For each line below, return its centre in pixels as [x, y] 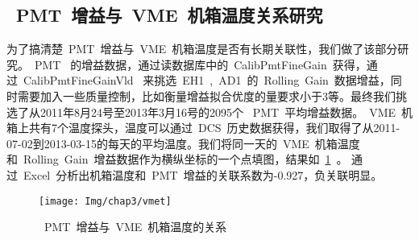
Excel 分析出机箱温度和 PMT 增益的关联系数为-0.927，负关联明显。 [203, 174]
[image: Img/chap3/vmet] [105, 201]
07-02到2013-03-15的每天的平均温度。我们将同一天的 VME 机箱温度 [183, 143]
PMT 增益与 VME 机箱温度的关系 [135, 227]
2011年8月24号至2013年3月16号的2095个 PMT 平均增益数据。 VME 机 [226, 112]
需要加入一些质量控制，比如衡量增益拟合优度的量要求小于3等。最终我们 [206, 95]
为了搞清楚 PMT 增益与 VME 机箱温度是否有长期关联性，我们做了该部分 [202, 49]
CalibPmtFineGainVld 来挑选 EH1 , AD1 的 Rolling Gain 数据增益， [207, 80]
